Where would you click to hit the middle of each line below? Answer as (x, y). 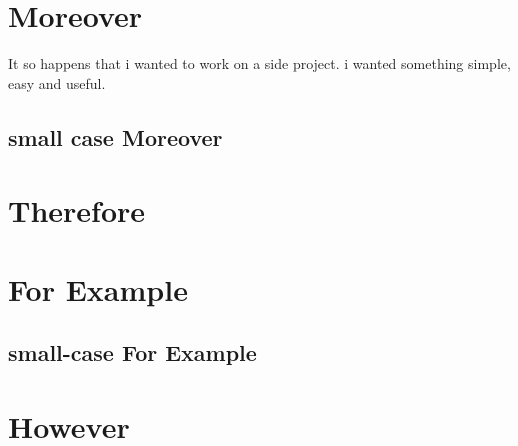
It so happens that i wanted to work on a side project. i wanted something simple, (259, 63)
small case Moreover (115, 136)
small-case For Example (132, 352)
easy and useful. (57, 82)
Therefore (77, 210)
